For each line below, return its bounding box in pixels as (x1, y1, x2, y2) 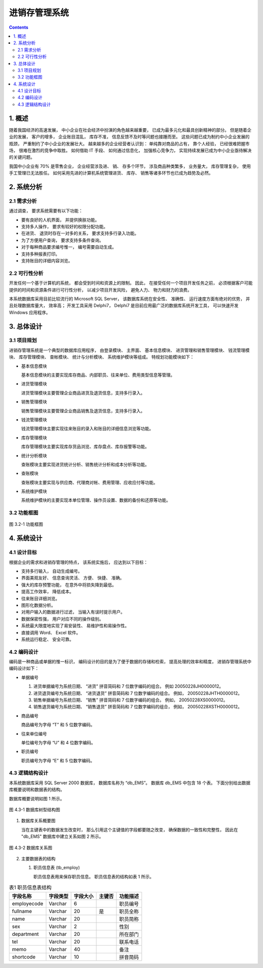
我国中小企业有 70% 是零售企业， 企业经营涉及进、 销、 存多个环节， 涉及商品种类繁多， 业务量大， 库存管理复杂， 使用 (9, 163, 251, 169)
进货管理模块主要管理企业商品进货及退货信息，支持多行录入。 (21, 390, 145, 396)
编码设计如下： (9, 665, 39, 671)
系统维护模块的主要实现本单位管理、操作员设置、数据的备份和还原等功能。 (21, 497, 170, 503)
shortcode (12, 953, 36, 960)
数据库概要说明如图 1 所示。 (9, 795, 65, 801)
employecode (12, 900, 43, 907)
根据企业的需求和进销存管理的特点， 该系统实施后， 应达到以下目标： (9, 559, 148, 565)
